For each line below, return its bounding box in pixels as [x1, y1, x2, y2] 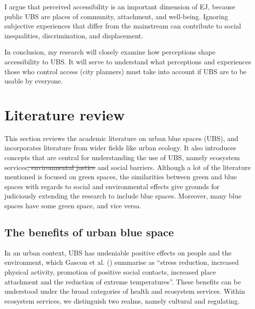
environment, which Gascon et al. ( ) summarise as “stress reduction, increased [4, 257, 239, 267]
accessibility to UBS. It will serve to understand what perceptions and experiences [4, 56, 252, 66]
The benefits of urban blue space [4, 225, 174, 240]
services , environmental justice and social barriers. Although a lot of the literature [4, 162, 251, 172]
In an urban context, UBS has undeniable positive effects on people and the [4, 247, 232, 257]
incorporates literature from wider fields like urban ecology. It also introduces [4, 142, 236, 153]
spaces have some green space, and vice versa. [4, 200, 141, 211]
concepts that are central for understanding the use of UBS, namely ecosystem [4, 152, 240, 163]
